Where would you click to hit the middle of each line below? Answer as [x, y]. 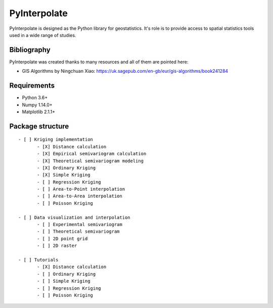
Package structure [39, 126]
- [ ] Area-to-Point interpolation [81, 189]
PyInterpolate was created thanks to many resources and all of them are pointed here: [99, 62]
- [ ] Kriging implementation [56, 140]
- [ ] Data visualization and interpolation [75, 217]
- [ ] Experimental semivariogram [80, 225]
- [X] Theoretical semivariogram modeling [90, 161]
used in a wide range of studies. [43, 35]
